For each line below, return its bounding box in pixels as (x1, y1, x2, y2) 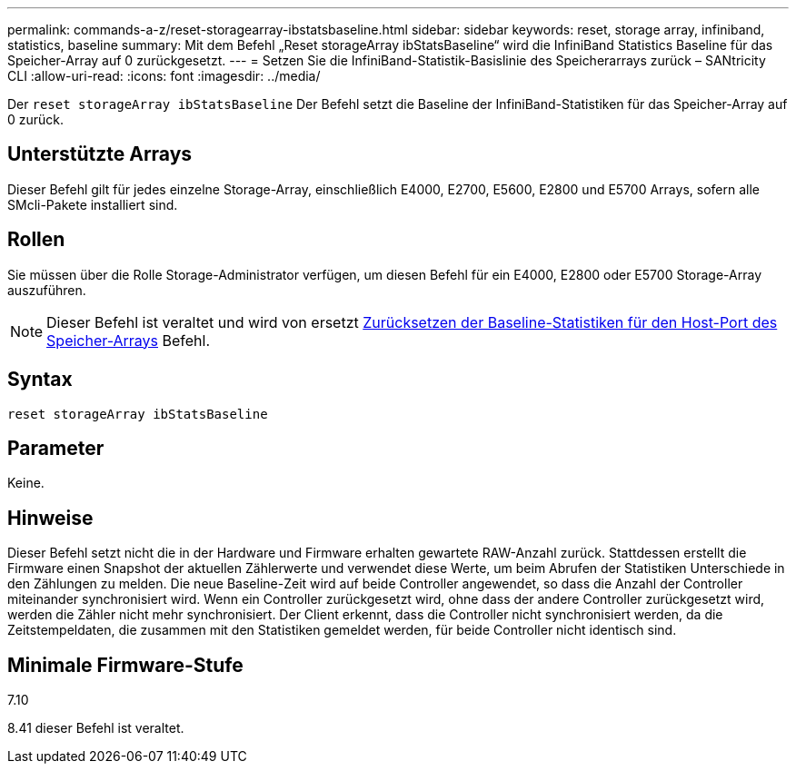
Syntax (7, 368, 73, 391)
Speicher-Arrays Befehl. (46, 331, 211, 350)
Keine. (7, 475, 45, 491)
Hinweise (7, 506, 94, 529)
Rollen (7, 228, 65, 252)
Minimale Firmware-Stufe (7, 653, 244, 677)
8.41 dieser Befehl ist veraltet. (7, 720, 184, 736)
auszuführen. (7, 282, 86, 298)
